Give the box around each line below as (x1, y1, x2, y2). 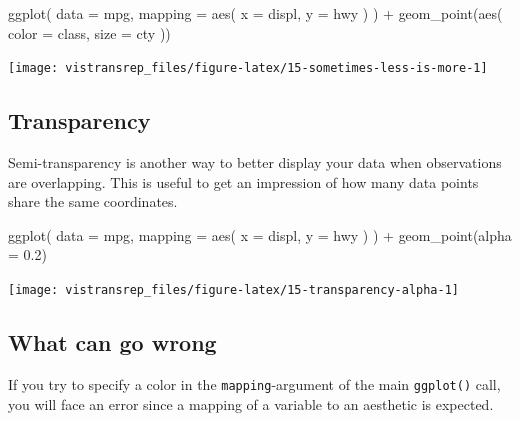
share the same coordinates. (8, 191, 178, 212)
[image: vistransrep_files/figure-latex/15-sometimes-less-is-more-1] (8, 61, 488, 76)
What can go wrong (8, 327, 217, 358)
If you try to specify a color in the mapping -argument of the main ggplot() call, (8, 373, 501, 394)
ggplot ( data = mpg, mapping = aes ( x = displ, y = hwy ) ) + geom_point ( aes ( (8, 3, 503, 23)
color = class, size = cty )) (8, 22, 171, 43)
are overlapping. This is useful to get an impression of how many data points (8, 171, 479, 192)
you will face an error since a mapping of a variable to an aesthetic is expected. (8, 393, 494, 414)
